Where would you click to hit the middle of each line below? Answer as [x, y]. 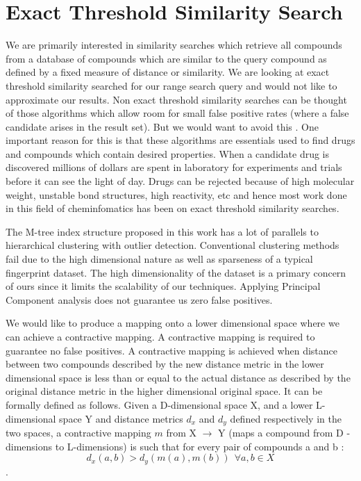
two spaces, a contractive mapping [78, 433]
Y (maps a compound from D [281, 433]
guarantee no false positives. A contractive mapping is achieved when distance [171, 350]
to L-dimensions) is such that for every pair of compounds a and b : [200, 446]
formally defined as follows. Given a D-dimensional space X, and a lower [159, 404]
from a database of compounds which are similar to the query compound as [166, 58]
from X [181, 433]
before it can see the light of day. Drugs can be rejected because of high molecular [180, 181]
